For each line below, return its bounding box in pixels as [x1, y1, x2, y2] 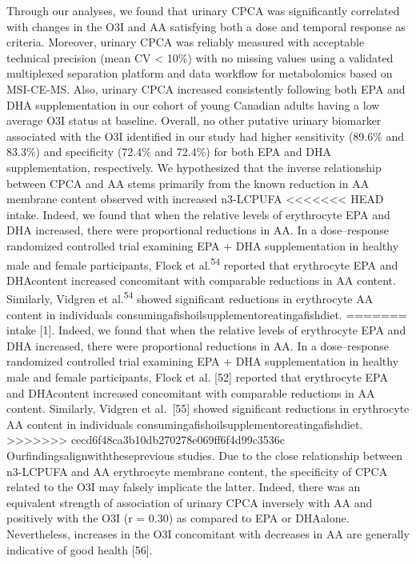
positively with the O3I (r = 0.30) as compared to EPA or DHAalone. [6, 510, 350, 526]
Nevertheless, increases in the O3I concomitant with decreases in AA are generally [6, 525, 410, 542]
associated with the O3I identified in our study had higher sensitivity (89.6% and [6, 127, 405, 144]
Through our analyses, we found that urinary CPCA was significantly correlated [6, 2, 400, 18]
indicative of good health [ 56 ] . [6, 541, 153, 558]
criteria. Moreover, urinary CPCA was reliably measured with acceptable [6, 34, 365, 50]
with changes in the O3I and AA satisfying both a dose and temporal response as [6, 18, 406, 34]
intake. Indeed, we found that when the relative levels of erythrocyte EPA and [6, 206, 390, 222]
